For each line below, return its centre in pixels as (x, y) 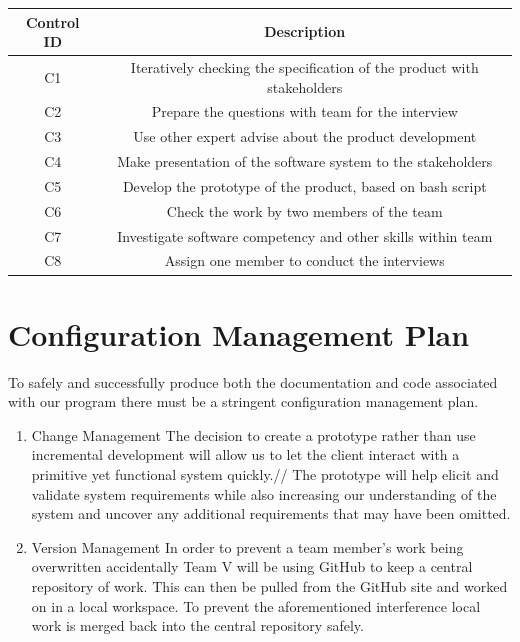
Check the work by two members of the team (304, 210)
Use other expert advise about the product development (305, 136)
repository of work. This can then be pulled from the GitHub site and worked (269, 586)
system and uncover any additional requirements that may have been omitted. (271, 513)
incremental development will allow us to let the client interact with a (245, 454)
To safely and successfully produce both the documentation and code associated (253, 381)
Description (305, 31)
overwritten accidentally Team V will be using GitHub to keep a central (252, 566)
